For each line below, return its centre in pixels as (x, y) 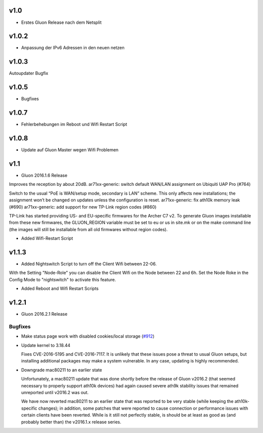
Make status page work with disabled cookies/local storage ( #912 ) (88, 336)
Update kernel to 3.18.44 (46, 345)
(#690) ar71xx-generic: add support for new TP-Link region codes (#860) (83, 207)
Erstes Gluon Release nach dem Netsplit (61, 22)
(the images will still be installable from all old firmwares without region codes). (88, 229)
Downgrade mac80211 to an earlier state (62, 370)
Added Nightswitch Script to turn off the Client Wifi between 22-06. (89, 264)
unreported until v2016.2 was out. (55, 392)
